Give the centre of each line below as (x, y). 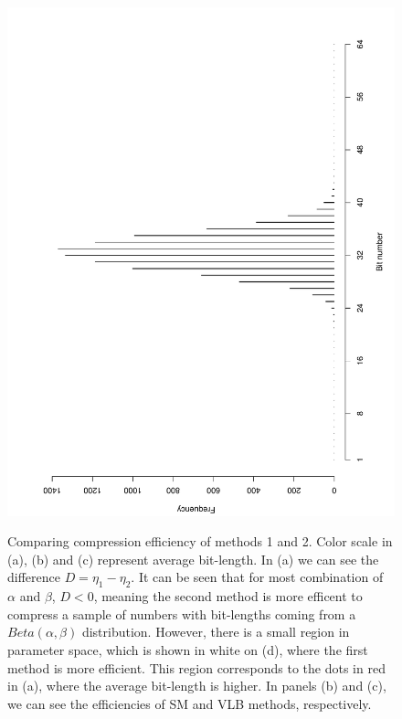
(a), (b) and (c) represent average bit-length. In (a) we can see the (193, 559)
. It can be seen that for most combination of (257, 577)
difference (34, 577)
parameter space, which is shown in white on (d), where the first (188, 649)
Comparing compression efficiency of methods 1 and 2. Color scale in (200, 541)
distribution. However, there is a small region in (216, 632)
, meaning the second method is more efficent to (228, 596)
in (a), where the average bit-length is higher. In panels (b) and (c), (197, 686)
